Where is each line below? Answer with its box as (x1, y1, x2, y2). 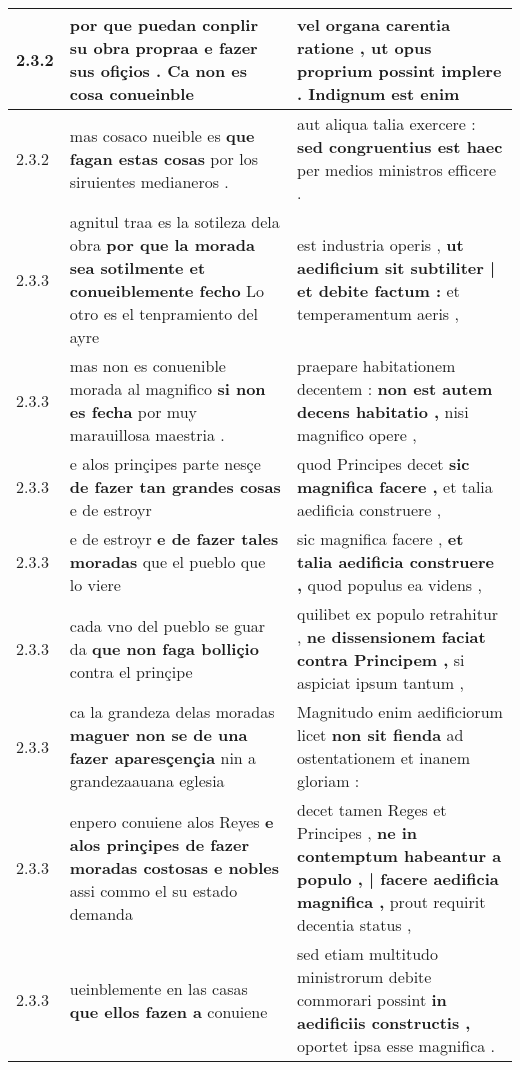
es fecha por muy (69, 400, 198, 423)
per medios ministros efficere (297, 158, 497, 181)
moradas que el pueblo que (69, 550, 266, 573)
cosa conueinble (69, 82, 194, 105)
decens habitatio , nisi (297, 400, 469, 423)
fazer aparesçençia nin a (69, 746, 257, 769)
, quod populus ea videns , (297, 573, 482, 596)
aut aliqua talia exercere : (297, 112, 476, 135)
